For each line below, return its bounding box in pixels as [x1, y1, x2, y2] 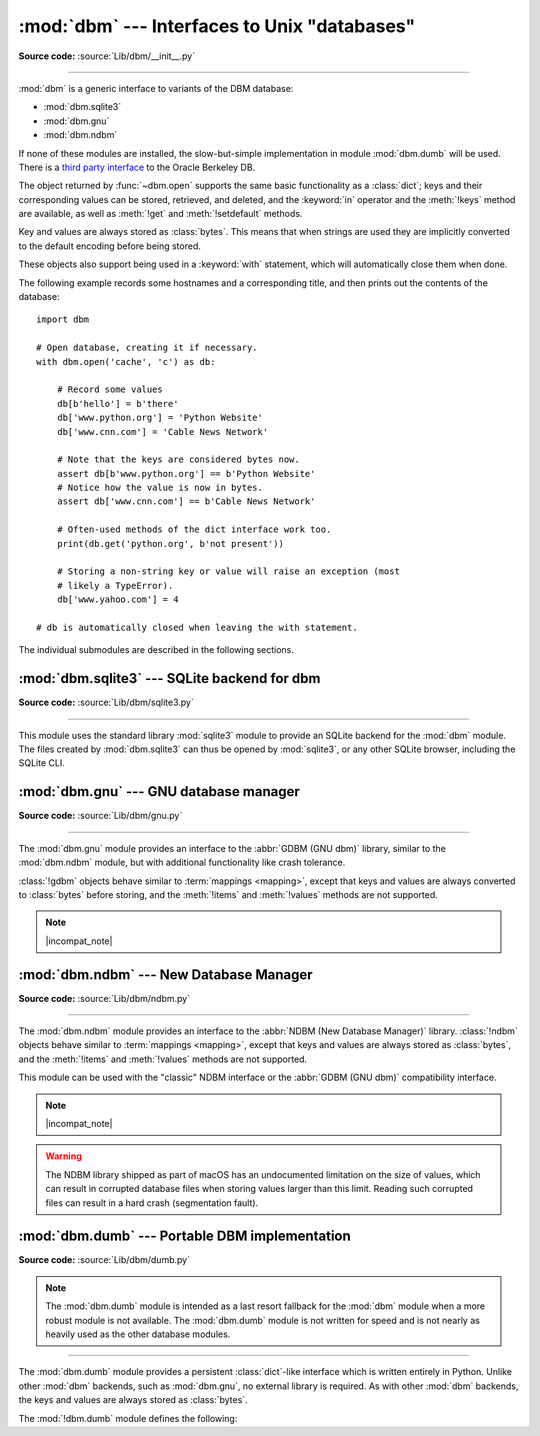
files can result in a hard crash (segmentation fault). [45, 1196, 259, 1209]
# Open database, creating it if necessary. [36, 342, 259, 354]
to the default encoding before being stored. [18, 240, 202, 252]
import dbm [36, 314, 90, 325]
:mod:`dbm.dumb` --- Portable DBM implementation [18, 1228, 352, 1245]
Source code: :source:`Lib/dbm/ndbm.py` [18, 992, 190, 1004]
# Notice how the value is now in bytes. [56, 482, 264, 494]
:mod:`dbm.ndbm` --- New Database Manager [18, 966, 314, 983]
